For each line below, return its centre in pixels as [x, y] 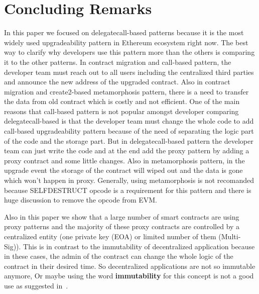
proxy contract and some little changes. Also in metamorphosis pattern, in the [124, 160]
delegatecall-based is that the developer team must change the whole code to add [129, 121]
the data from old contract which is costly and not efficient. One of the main [122, 101]
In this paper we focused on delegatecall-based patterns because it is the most [124, 32]
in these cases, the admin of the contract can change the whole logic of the [119, 256]
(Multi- [230, 236]
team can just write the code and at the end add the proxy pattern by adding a [127, 151]
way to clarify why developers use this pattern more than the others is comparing [129, 52]
